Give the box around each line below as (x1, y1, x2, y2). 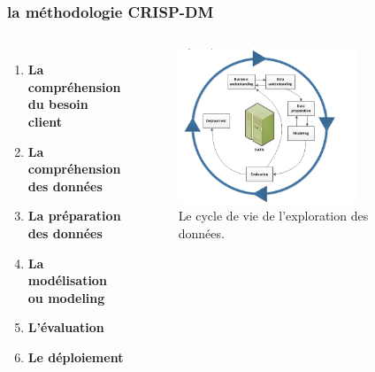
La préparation (27, 206, 121, 225)
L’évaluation (27, 318, 104, 337)
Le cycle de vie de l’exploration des (178, 206, 369, 225)
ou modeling (27, 288, 105, 306)
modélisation (27, 271, 107, 290)
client (27, 112, 63, 130)
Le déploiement (27, 347, 124, 366)
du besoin (27, 95, 88, 113)
